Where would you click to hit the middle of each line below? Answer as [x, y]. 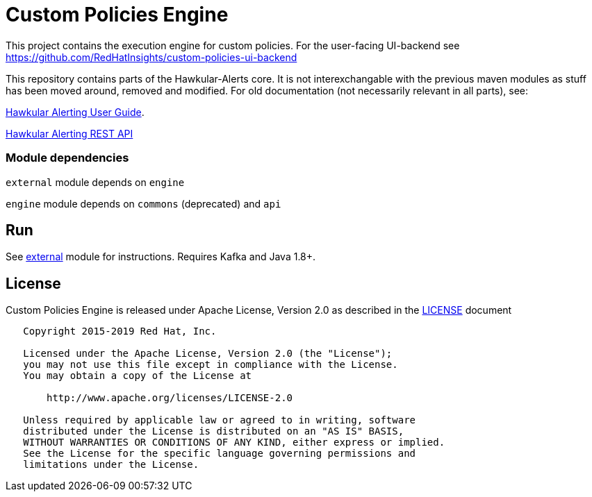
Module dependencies [67, 158]
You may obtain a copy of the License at [138, 376]
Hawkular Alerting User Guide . [75, 112]
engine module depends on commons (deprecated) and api [143, 203]
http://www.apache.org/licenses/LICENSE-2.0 [170, 398]
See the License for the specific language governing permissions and [220, 454]
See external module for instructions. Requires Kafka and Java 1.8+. [161, 257]
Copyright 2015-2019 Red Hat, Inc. [120, 331]
